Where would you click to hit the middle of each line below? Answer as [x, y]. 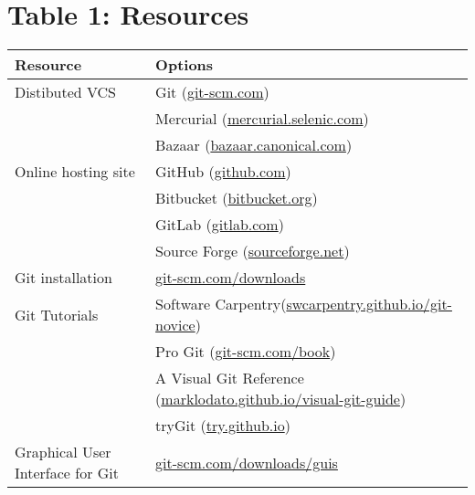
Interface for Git [67, 473]
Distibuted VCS [65, 92]
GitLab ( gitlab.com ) [220, 225]
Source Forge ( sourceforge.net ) [253, 251]
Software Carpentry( [221, 304]
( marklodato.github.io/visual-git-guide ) [281, 399]
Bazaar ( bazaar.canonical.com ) [254, 145]
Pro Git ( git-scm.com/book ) [246, 352]
